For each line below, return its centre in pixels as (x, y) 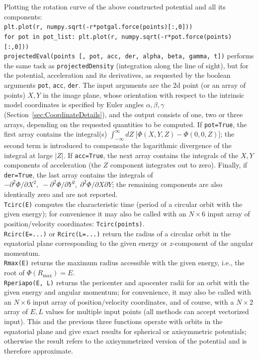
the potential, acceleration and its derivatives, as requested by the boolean (117, 75)
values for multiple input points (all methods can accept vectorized (147, 311)
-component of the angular (213, 243)
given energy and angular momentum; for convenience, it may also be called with (128, 292)
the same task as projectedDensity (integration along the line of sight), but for (126, 65)
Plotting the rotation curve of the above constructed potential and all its (115, 6)
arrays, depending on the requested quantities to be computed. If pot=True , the (126, 124)
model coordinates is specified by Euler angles (74, 104)
